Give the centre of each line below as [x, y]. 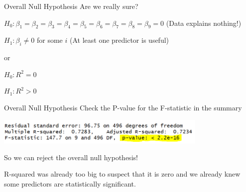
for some [50, 40]
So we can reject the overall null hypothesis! [71, 157]
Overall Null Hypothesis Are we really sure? [71, 6]
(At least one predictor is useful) [119, 40]
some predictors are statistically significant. [70, 183]
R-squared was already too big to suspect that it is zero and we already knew [122, 174]
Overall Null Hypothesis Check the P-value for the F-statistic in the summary [123, 107]
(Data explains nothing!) [204, 23]
